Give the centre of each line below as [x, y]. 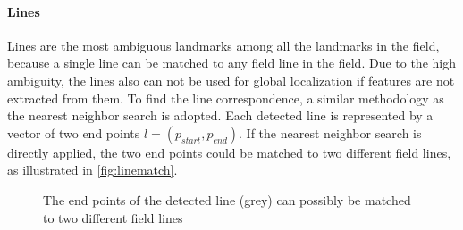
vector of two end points [74, 132]
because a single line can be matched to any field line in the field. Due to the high [231, 63]
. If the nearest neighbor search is [330, 132]
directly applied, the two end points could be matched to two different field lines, [229, 152]
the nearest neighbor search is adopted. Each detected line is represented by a [220, 115]
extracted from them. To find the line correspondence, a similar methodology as [226, 98]
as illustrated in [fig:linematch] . [93, 170]
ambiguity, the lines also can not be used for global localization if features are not [231, 80]
